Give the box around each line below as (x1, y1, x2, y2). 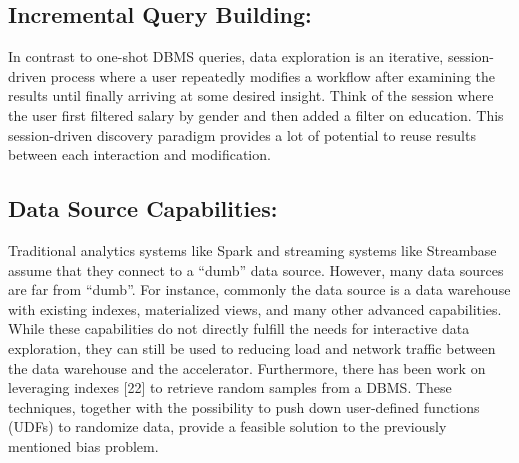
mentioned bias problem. (8, 435, 159, 456)
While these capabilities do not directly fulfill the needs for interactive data (8, 318, 470, 339)
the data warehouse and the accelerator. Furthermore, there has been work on (8, 357, 486, 378)
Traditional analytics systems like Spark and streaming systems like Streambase (8, 239, 497, 260)
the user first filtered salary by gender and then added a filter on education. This (8, 104, 504, 125)
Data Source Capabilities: (8, 193, 278, 224)
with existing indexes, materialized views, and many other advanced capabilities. (8, 298, 502, 319)
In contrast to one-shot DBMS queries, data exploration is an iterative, (8, 46, 444, 67)
